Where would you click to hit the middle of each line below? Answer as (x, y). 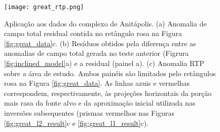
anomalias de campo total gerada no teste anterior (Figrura (97, 53)
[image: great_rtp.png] (44, 7)
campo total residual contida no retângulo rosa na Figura (93, 33)
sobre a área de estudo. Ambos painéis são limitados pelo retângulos (110, 73)
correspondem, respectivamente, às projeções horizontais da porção (108, 93)
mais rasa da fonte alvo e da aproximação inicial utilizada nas (100, 103)
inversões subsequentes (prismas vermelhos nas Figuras (89, 113)
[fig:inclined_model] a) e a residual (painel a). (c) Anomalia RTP (104, 63)
